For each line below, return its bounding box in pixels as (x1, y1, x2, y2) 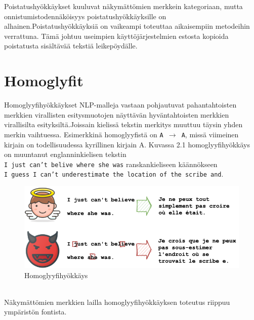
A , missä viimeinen (181, 129, 239, 139)
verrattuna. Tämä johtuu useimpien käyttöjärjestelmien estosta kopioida (4, 30, 229, 41)
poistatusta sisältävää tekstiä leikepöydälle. (4, 40, 138, 51)
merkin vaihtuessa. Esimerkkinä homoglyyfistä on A (4, 129, 163, 139)
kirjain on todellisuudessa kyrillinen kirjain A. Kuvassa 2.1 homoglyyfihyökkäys (4, 139, 250, 149)
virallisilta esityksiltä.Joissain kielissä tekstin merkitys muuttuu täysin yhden (4, 119, 243, 130)
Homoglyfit (4, 70, 83, 91)
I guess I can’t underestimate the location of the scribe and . (4, 169, 224, 179)
